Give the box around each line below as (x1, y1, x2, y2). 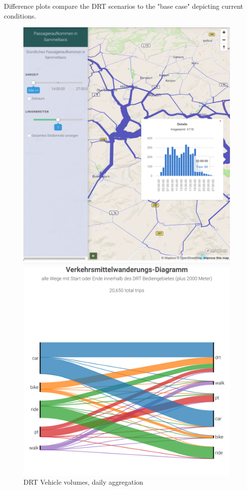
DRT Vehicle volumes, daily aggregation (23, 477, 143, 487)
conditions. (4, 10, 37, 20)
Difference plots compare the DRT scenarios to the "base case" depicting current (4, 1, 244, 11)
